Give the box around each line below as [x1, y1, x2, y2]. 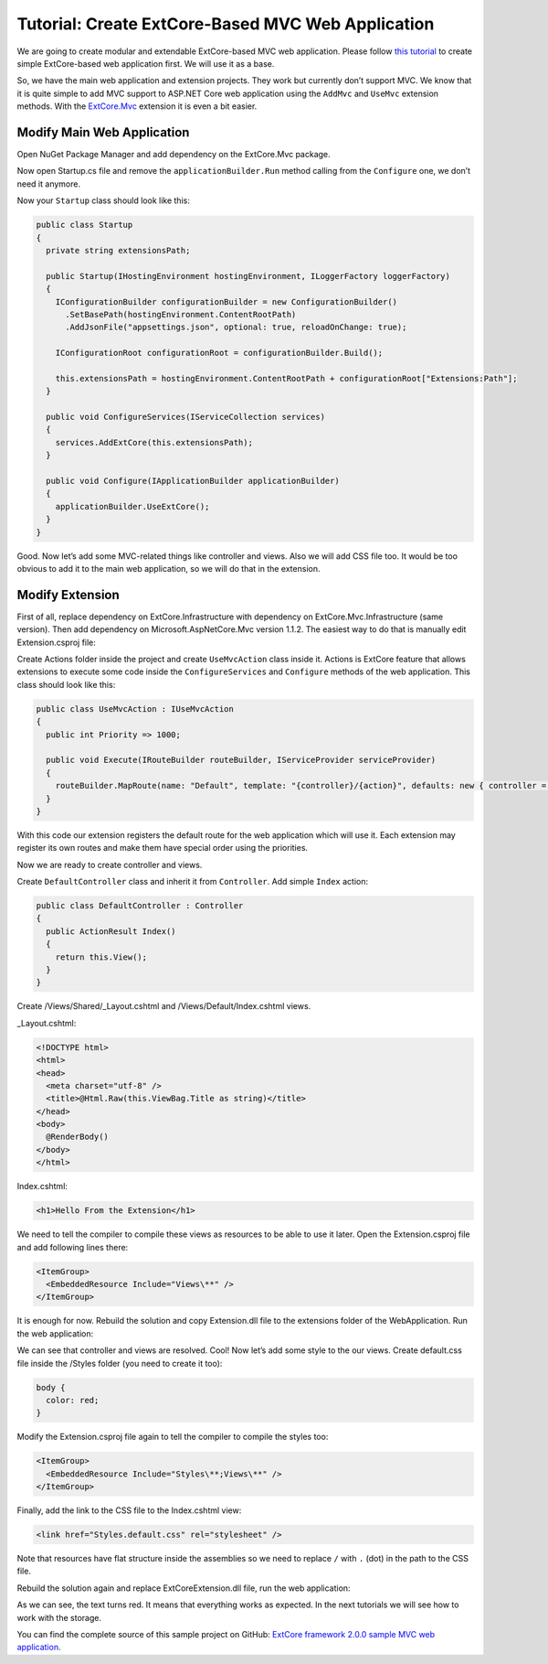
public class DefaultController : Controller [36, 901, 244, 911]
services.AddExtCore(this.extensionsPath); [55, 437, 253, 447]
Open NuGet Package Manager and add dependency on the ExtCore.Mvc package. [16, 149, 331, 160]
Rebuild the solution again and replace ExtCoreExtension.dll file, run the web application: [16, 1583, 351, 1594]
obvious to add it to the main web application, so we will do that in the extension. [16, 563, 321, 574]
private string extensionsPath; [46, 245, 191, 255]
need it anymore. [16, 178, 81, 189]
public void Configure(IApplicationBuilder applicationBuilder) [46, 476, 340, 486]
